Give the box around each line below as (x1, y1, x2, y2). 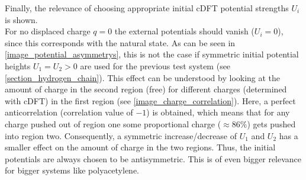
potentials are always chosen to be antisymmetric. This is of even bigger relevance (5, 152, 302, 165)
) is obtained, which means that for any (146, 106, 290, 118)
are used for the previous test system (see (80, 59, 231, 72)
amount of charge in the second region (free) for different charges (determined (5, 83, 287, 95)
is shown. (5, 13, 38, 25)
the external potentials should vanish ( (114, 25, 255, 37)
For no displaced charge (5, 25, 91, 37)
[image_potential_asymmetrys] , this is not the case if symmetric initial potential (5, 48, 299, 60)
